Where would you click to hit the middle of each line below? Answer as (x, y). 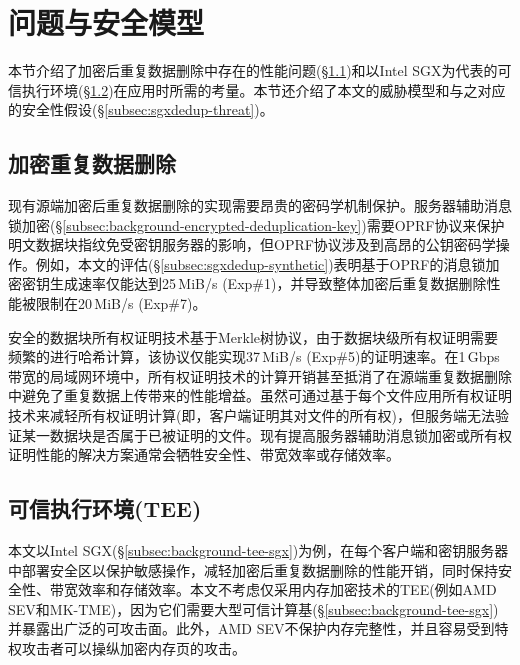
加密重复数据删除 (92, 163)
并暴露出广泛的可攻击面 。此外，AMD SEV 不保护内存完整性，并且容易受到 (251, 628)
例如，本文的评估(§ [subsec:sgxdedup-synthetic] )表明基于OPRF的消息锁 (260, 263)
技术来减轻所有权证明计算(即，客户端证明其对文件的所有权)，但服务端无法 (251, 415)
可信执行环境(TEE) (105, 508)
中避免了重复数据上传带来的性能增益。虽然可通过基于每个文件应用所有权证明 (260, 395)
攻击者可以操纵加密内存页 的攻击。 (133, 648)
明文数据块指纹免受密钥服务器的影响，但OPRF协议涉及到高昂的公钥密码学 (252, 244)
